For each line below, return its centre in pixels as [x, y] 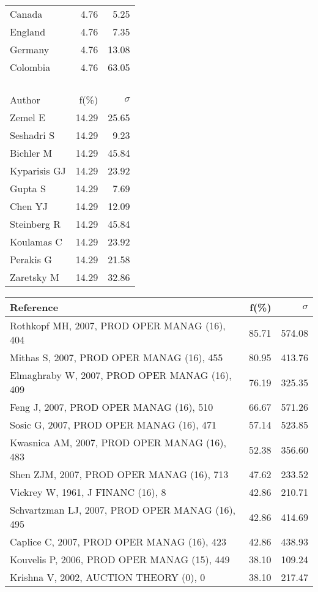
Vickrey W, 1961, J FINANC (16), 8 [88, 492]
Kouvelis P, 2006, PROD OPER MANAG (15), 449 [120, 559]
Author [25, 99]
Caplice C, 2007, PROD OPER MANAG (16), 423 [118, 541]
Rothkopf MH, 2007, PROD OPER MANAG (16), [118, 325]
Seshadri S [32, 135]
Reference [34, 307]
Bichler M [31, 153]
